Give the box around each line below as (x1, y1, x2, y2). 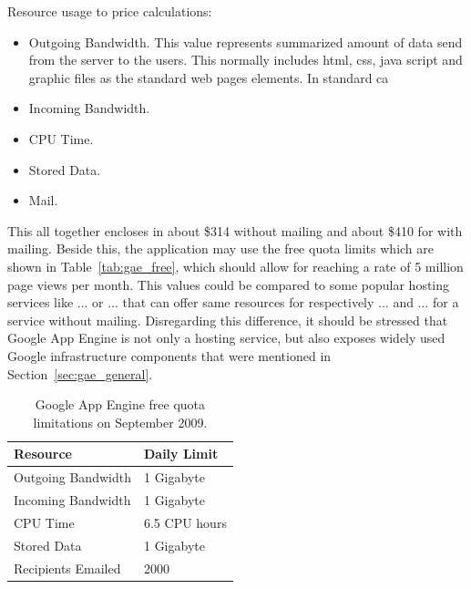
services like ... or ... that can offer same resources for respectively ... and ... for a (7, 293, 459, 312)
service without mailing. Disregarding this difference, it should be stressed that (7, 310, 448, 329)
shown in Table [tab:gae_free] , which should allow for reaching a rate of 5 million (7, 256, 464, 275)
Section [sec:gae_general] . (7, 364, 153, 383)
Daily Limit (143, 444, 219, 463)
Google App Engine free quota (35, 395, 206, 414)
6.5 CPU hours (143, 512, 227, 532)
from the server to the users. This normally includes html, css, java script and (28, 50, 463, 69)
